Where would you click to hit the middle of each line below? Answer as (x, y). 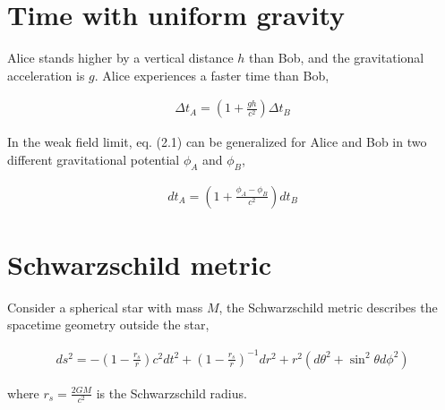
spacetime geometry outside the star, (108, 325)
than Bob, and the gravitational (337, 58)
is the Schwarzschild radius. (171, 393)
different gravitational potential (94, 159)
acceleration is (46, 75)
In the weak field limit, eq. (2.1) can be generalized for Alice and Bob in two (217, 142)
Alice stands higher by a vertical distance (120, 58)
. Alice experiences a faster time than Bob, (212, 75)
